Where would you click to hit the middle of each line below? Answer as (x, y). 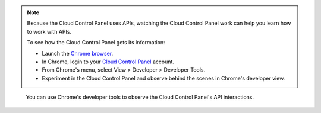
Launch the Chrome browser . (78, 53)
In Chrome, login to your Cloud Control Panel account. (108, 62)
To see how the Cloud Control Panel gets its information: (96, 43)
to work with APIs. (49, 31)
